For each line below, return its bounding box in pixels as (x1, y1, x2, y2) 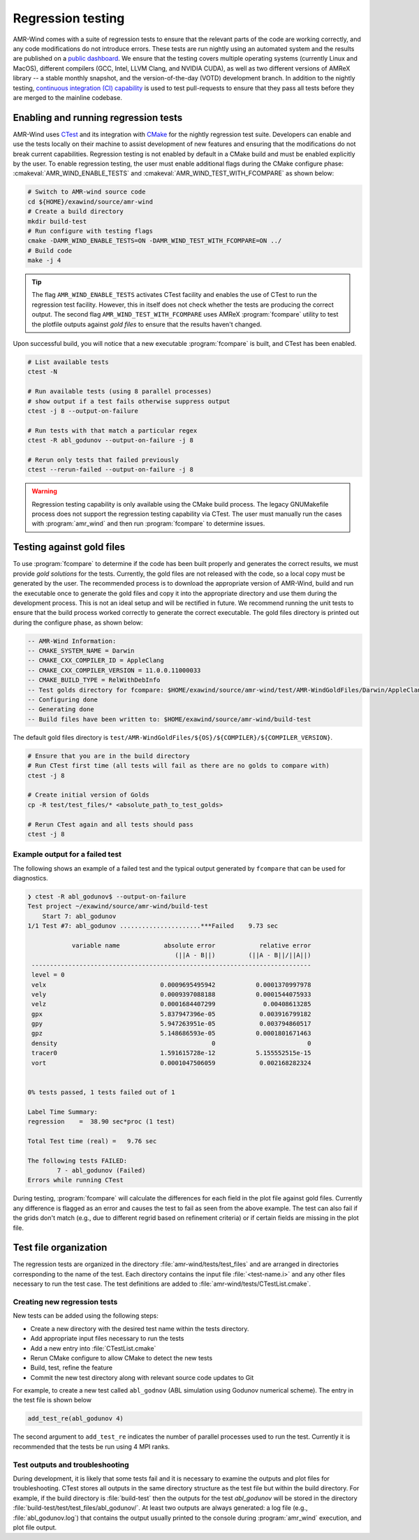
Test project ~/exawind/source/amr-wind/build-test (27, 902, 209, 910)
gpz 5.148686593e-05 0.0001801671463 (31, 1029, 311, 1038)
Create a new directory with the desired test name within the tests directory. (30, 1324, 249, 1332)
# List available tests (27, 358, 110, 366)
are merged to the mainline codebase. (13, 93, 122, 101)
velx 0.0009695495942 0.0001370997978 (31, 980, 311, 989)
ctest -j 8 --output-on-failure (27, 407, 139, 415)
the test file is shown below (13, 1396, 92, 1404)
